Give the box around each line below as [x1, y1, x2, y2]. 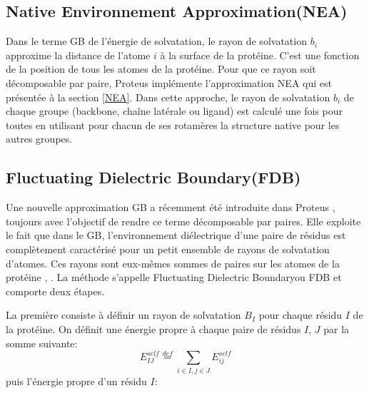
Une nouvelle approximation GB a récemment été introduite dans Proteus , [6, 200, 335, 215]
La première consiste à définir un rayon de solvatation [6, 307, 241, 322]
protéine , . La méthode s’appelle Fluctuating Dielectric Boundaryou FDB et [6, 270, 342, 285]
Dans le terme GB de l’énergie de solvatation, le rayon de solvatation [6, 34, 307, 49]
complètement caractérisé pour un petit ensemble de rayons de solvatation [6, 241, 330, 256]
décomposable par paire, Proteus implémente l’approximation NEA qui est [6, 75, 332, 90]
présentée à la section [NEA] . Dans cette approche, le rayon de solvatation [6, 89, 330, 104]
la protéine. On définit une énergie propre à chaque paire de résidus [6, 321, 301, 336]
